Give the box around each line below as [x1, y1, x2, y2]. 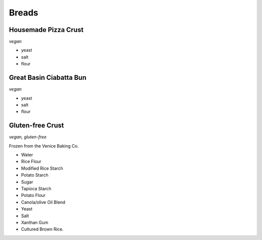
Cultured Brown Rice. [21, 226, 64, 232]
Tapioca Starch [21, 185, 51, 191]
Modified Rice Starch [21, 165, 63, 171]
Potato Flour [21, 193, 46, 198]
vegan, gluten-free [9, 134, 47, 140]
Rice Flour [21, 159, 42, 165]
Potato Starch [21, 172, 49, 178]
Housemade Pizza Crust [9, 26, 84, 34]
